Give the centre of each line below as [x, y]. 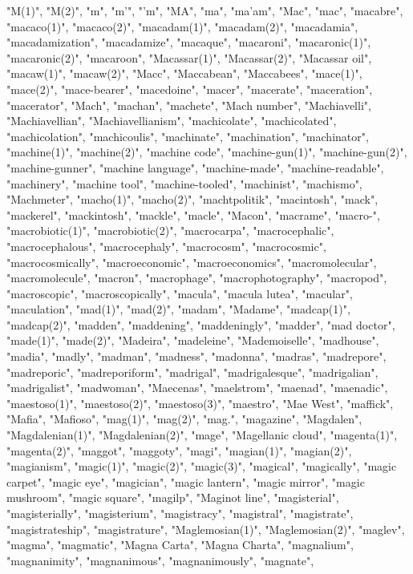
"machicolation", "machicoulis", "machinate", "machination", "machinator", [188, 136]
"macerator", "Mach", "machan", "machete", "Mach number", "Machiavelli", [189, 105]
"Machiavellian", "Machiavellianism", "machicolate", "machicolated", [172, 121]
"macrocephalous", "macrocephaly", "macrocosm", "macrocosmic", [166, 246]
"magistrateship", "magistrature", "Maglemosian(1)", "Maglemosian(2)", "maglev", [206, 529]
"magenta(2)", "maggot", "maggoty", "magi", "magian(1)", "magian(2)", [179, 450]
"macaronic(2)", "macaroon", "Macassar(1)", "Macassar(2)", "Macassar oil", [189, 57]
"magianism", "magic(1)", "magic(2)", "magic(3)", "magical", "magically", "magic [202, 466]
